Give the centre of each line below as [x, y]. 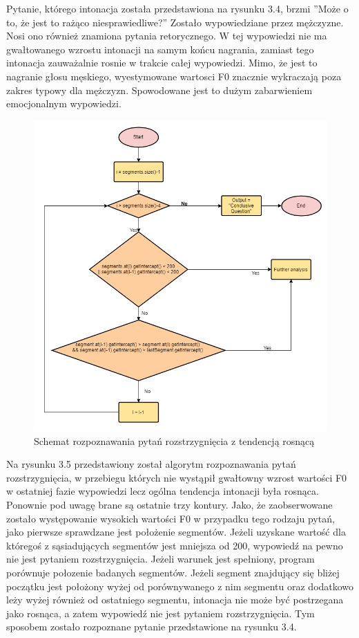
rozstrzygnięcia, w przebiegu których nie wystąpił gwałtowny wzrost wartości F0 [177, 477]
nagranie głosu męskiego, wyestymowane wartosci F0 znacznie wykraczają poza [174, 76]
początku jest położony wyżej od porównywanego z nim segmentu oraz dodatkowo [180, 586]
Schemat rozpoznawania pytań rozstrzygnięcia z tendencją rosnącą [174, 440]
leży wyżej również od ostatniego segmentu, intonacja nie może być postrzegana [175, 600]
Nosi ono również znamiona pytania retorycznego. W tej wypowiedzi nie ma [167, 36]
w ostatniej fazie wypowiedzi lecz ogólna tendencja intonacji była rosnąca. [163, 491]
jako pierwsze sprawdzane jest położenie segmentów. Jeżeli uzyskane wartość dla [176, 532]
